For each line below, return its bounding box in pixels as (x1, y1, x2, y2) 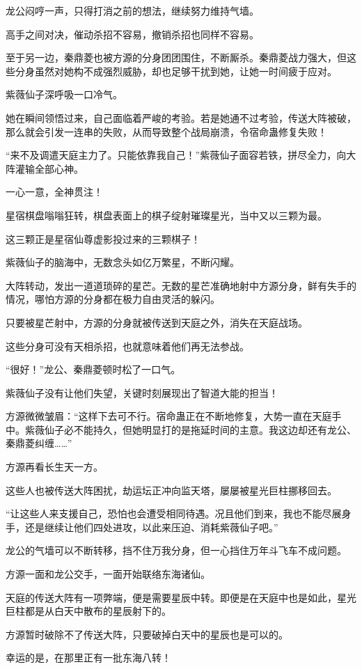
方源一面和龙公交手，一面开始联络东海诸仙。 (6, 567, 210, 581)
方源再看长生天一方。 (6, 459, 103, 474)
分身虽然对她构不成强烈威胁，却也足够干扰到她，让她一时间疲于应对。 (15, 63, 337, 78)
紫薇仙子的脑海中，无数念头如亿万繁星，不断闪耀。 (6, 255, 239, 269)
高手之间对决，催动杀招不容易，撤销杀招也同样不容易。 (6, 26, 259, 41)
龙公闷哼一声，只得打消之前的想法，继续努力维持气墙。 (6, 3, 259, 17)
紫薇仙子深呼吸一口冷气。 (6, 87, 123, 102)
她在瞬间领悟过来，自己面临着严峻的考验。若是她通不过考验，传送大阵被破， (6, 110, 356, 125)
